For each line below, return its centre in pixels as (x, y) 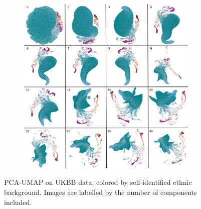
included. (18, 202)
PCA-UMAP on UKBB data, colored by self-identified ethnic (98, 182)
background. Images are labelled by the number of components (100, 192)
